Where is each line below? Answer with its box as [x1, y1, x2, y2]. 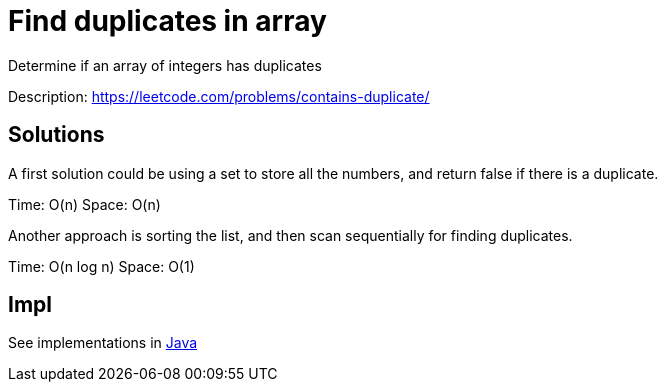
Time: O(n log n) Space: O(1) [8, 257, 195, 275]
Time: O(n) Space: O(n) [8, 195, 161, 213]
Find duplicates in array [8, 4, 327, 38]
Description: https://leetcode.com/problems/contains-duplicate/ [8, 87, 430, 105]
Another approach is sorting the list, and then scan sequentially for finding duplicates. [8, 226, 573, 244]
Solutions [8, 122, 105, 148]
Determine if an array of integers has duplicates [8, 56, 322, 74]
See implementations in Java [8, 334, 198, 352]
